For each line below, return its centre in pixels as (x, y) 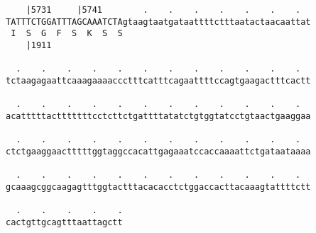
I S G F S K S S (67, 34)
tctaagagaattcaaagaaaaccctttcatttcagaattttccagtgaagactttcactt (158, 80)
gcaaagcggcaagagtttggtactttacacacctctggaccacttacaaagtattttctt (158, 187)
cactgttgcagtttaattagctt (64, 222)
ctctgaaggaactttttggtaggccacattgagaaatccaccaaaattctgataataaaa (158, 151)
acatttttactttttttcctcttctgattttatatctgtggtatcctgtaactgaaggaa (158, 116)
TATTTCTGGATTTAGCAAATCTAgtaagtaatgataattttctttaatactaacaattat (158, 22)
